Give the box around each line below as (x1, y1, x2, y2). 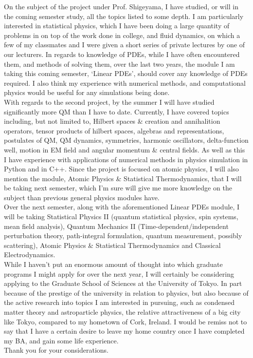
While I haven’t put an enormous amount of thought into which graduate (4, 259, 223, 269)
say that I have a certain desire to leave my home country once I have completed (4, 326, 245, 336)
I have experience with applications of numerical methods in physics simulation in (4, 154, 248, 164)
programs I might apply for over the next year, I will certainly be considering (4, 268, 234, 279)
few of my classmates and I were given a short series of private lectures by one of (4, 39, 245, 50)
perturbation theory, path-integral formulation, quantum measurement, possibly (4, 230, 242, 241)
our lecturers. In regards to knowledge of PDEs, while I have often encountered (4, 49, 240, 59)
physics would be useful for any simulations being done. (4, 87, 170, 97)
